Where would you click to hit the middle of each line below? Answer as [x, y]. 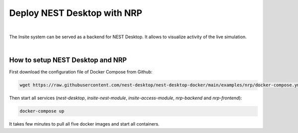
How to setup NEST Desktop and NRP [68, 60]
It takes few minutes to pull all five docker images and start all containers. [84, 124]
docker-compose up [42, 111]
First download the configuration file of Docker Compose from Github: [81, 72]
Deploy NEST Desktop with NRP [76, 13]
